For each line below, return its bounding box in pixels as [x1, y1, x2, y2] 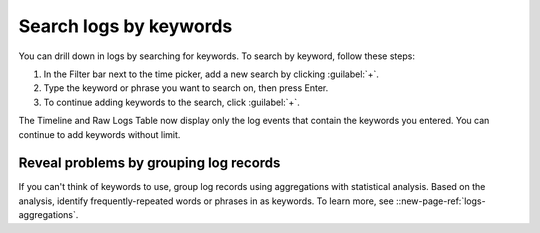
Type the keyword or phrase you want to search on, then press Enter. [43, 82, 329, 94]
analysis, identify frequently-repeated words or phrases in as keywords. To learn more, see [18, 195, 394, 207]
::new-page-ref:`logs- [395, 195, 486, 207]
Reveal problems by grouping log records [18, 155, 281, 172]
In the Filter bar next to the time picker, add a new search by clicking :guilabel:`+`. [43, 68, 380, 80]
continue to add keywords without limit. [18, 128, 181, 140]
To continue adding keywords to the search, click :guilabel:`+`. [43, 96, 300, 108]
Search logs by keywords [18, 15, 233, 37]
